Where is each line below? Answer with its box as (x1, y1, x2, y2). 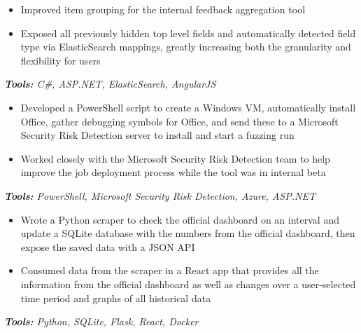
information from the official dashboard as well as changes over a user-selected (20, 276, 356, 291)
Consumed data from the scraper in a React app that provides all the (20, 263, 319, 278)
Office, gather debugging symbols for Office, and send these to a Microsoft (20, 114, 339, 128)
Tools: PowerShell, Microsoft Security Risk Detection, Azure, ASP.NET (4, 188, 316, 203)
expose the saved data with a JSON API (20, 239, 195, 254)
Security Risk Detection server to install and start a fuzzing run (20, 128, 295, 142)
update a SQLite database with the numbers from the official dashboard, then (20, 226, 355, 240)
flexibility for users (20, 53, 101, 67)
